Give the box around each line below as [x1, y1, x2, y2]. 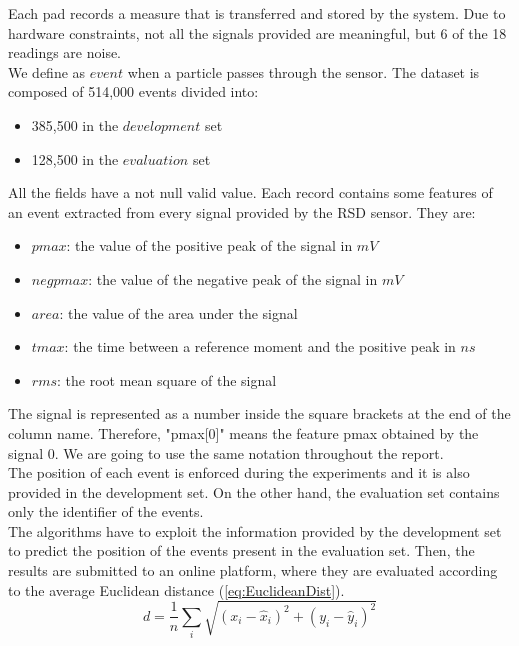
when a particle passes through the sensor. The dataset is [127, 61, 480, 82]
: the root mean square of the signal [57, 369, 277, 390]
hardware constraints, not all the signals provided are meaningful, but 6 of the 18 [8, 22, 507, 43]
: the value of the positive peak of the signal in [66, 235, 353, 256]
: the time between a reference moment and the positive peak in [64, 336, 456, 357]
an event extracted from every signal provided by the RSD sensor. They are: [8, 201, 476, 222]
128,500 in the [31, 148, 119, 169]
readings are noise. [8, 42, 122, 63]
